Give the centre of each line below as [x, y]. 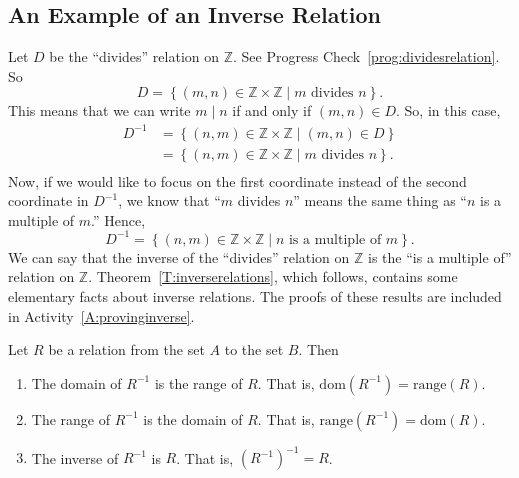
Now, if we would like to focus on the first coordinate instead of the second [237, 180]
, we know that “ [169, 200]
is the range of [198, 382]
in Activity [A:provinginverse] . [101, 315]
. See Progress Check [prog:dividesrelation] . [366, 56]
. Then [318, 349]
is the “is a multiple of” [440, 256]
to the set [254, 349]
